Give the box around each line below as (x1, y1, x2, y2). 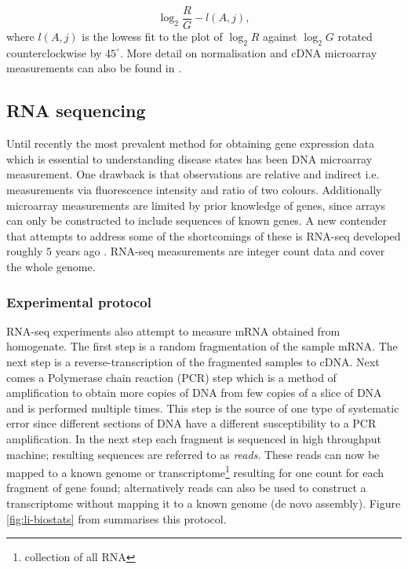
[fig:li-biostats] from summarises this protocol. (6, 510, 227, 527)
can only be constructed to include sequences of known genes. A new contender (6, 212, 387, 229)
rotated (337, 28, 373, 45)
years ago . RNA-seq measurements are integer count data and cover (55, 243, 385, 259)
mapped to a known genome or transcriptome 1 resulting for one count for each (6, 462, 384, 480)
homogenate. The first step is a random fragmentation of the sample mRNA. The (6, 338, 398, 354)
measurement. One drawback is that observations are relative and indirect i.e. (6, 166, 380, 182)
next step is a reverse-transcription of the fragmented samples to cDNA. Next (6, 354, 380, 369)
